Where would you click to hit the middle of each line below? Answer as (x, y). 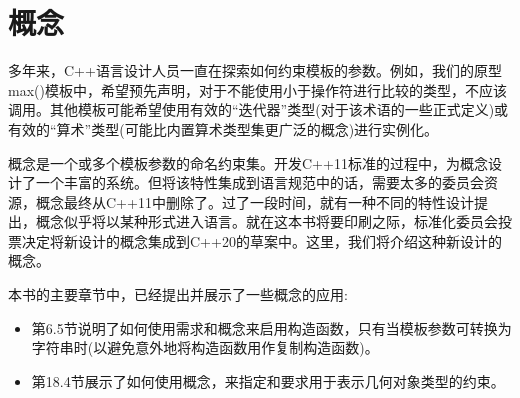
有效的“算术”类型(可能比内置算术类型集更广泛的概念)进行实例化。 (223, 128)
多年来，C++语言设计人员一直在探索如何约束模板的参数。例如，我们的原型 (255, 70)
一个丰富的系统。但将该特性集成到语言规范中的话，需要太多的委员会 (259, 182)
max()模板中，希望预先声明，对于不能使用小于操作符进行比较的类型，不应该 (257, 89)
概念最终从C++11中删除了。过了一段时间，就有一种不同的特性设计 (254, 201)
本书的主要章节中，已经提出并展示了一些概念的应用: (178, 294)
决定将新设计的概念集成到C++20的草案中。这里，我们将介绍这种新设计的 (261, 240)
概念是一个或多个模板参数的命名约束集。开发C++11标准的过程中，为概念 (248, 162)
